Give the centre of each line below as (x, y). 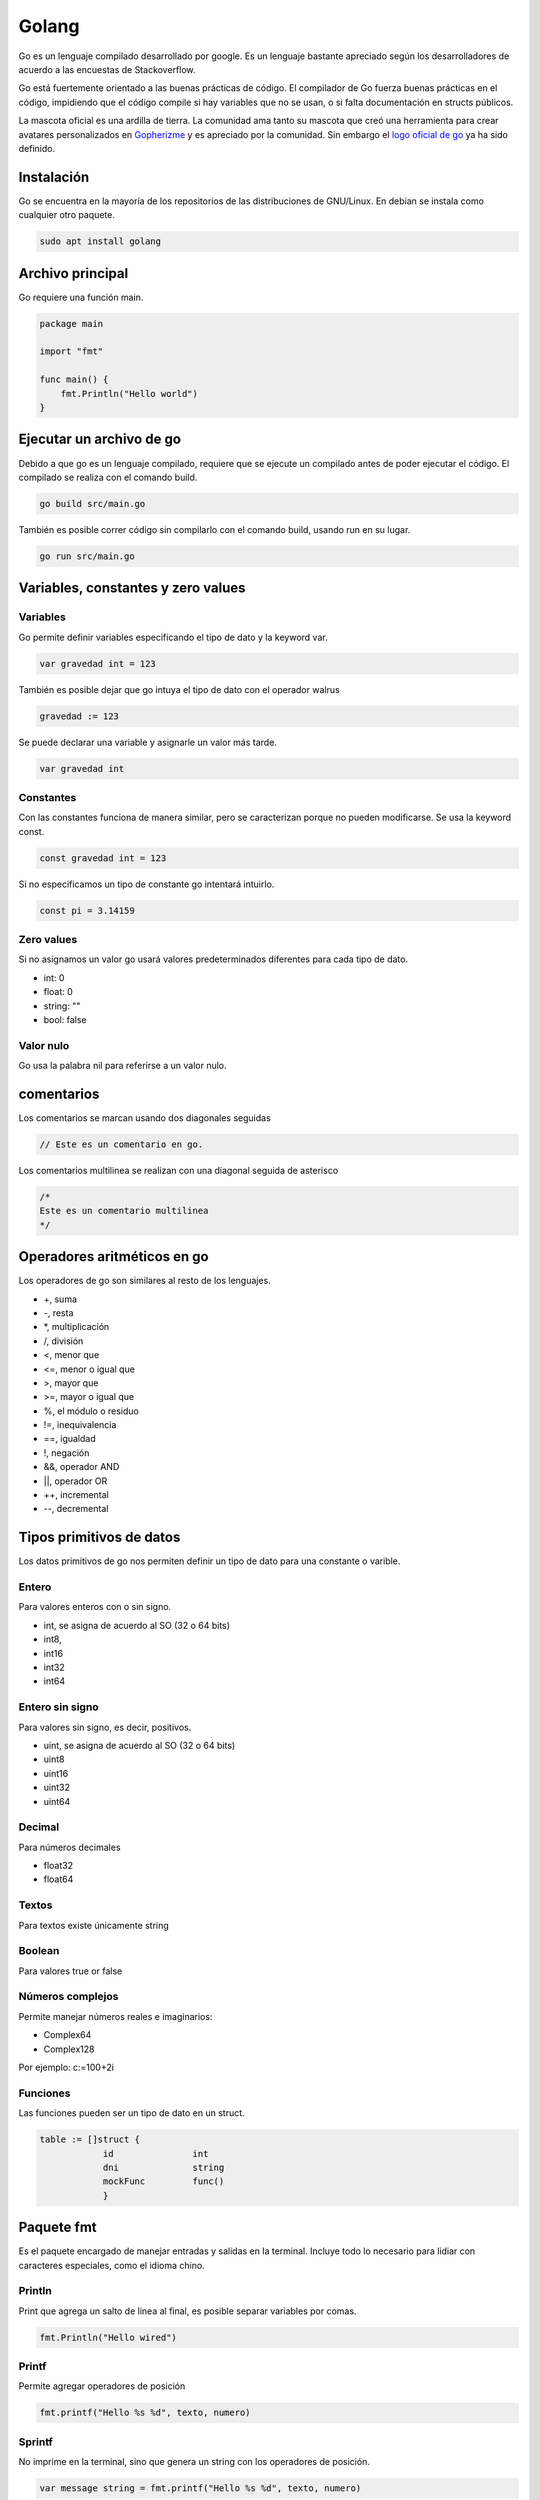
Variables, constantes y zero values (132, 588)
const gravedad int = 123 (103, 858)
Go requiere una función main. (81, 297)
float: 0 (58, 992)
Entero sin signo (58, 1707)
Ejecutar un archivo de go (100, 439)
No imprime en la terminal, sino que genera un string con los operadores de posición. (194, 2462)
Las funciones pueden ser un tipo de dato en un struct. (131, 2113)
